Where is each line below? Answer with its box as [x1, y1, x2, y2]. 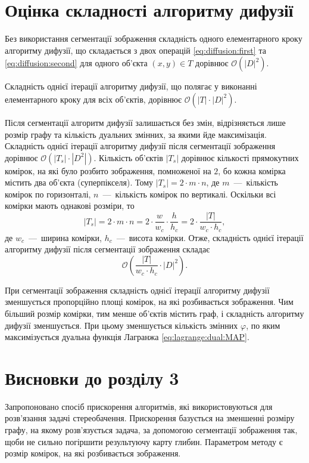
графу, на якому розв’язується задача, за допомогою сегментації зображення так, [5, 424, 298, 436]
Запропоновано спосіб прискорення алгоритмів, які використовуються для [5, 400, 273, 412]
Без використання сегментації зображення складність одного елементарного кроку [5, 32, 302, 45]
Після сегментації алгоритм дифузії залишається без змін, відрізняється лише [5, 116, 286, 128]
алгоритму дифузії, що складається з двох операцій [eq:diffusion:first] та [5, 44, 266, 56]
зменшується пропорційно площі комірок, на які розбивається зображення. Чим [5, 295, 294, 308]
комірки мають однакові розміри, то [5, 199, 135, 212]
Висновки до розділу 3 [5, 365, 179, 390]
